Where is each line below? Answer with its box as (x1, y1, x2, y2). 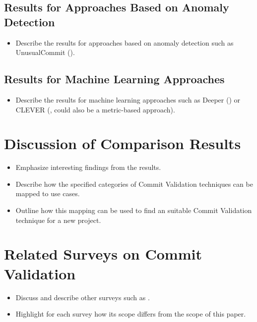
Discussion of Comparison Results (4, 133, 241, 154)
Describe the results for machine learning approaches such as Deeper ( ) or (15, 94, 241, 105)
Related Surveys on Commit (4, 244, 202, 264)
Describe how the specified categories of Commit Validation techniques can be (15, 178, 253, 189)
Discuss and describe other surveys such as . (15, 292, 150, 302)
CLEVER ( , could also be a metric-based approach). (15, 104, 175, 114)
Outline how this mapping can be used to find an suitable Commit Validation (15, 205, 252, 215)
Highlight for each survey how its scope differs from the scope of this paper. (15, 309, 246, 319)
